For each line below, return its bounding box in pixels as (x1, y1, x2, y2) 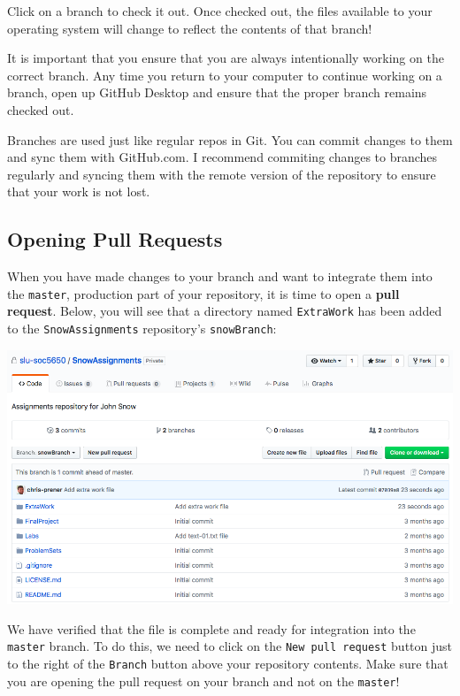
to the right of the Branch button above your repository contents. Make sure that (7, 654, 448, 673)
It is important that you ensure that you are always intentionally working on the (7, 49, 444, 67)
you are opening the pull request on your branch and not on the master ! (7, 671, 400, 690)
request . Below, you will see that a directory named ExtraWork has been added (7, 302, 442, 320)
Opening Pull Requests (7, 226, 223, 253)
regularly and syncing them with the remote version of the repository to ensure (7, 164, 436, 183)
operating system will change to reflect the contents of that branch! (7, 19, 372, 37)
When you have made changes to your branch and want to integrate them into (7, 267, 433, 286)
